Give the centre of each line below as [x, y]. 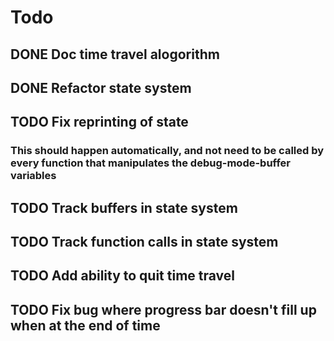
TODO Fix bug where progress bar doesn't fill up [163, 309]
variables [33, 176]
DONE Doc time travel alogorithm [115, 54]
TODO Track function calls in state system [144, 242]
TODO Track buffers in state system [124, 207]
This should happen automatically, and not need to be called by [167, 151]
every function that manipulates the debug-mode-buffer [150, 163]
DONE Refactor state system [101, 87]
